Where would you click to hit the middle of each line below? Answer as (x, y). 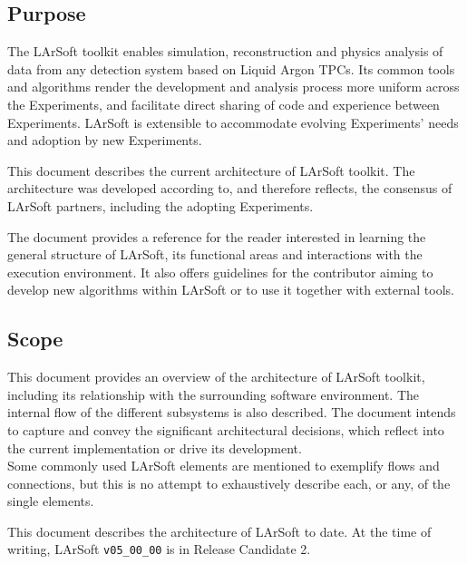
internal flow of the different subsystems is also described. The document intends (232, 412)
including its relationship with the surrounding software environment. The (214, 394)
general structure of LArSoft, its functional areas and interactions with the (215, 254)
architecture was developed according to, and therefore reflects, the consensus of (230, 188)
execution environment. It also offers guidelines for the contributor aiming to (220, 272)
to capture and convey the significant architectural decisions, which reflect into (226, 429)
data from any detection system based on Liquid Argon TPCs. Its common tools (231, 68)
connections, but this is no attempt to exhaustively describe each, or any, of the (229, 483)
